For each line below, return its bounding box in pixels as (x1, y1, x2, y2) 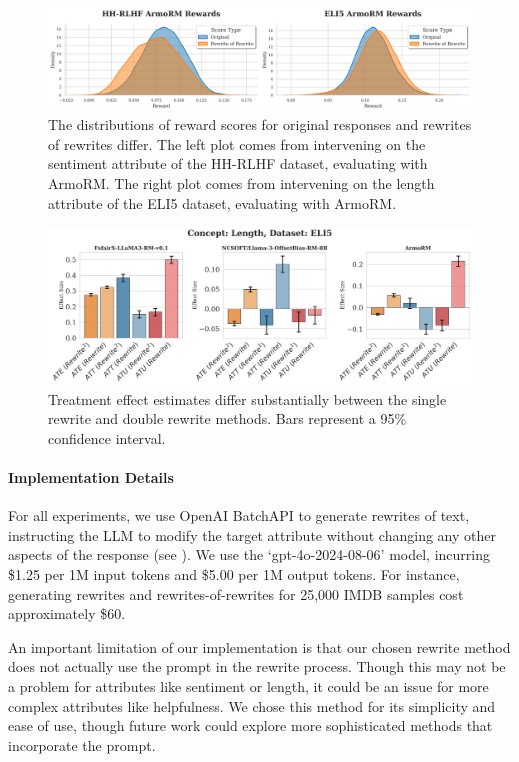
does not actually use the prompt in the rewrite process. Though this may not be (8, 656, 506, 677)
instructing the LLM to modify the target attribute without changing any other (8, 524, 496, 545)
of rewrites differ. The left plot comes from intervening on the (48, 133, 426, 154)
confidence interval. (48, 427, 166, 448)
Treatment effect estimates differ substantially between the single (48, 388, 447, 409)
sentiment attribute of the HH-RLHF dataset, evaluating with (48, 153, 428, 174)
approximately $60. (8, 603, 126, 624)
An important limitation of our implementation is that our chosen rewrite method (8, 636, 511, 657)
